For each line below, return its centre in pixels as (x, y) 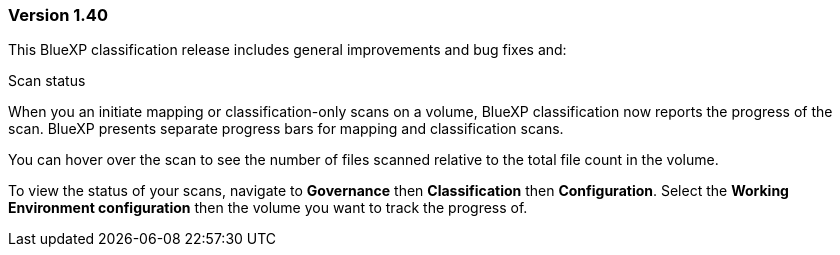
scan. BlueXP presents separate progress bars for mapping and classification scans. (286, 129)
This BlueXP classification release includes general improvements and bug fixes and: (287, 50)
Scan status (47, 81)
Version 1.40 (58, 15)
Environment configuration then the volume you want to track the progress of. (268, 208)
